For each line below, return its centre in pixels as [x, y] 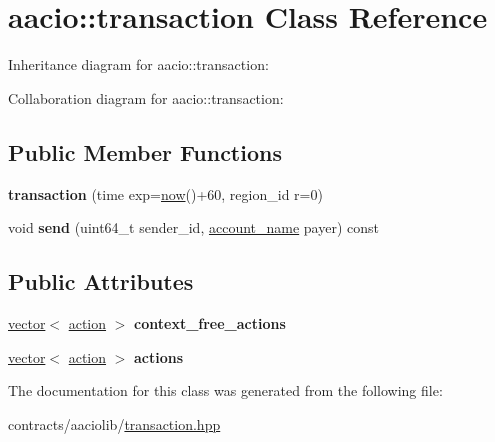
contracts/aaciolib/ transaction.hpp [114, 423]
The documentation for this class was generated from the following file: [225, 390]
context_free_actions [210, 322]
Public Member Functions [145, 151]
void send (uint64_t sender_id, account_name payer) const [193, 227]
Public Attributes [101, 281]
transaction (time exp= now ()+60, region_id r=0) [165, 193]
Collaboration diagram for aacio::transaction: [146, 97]
